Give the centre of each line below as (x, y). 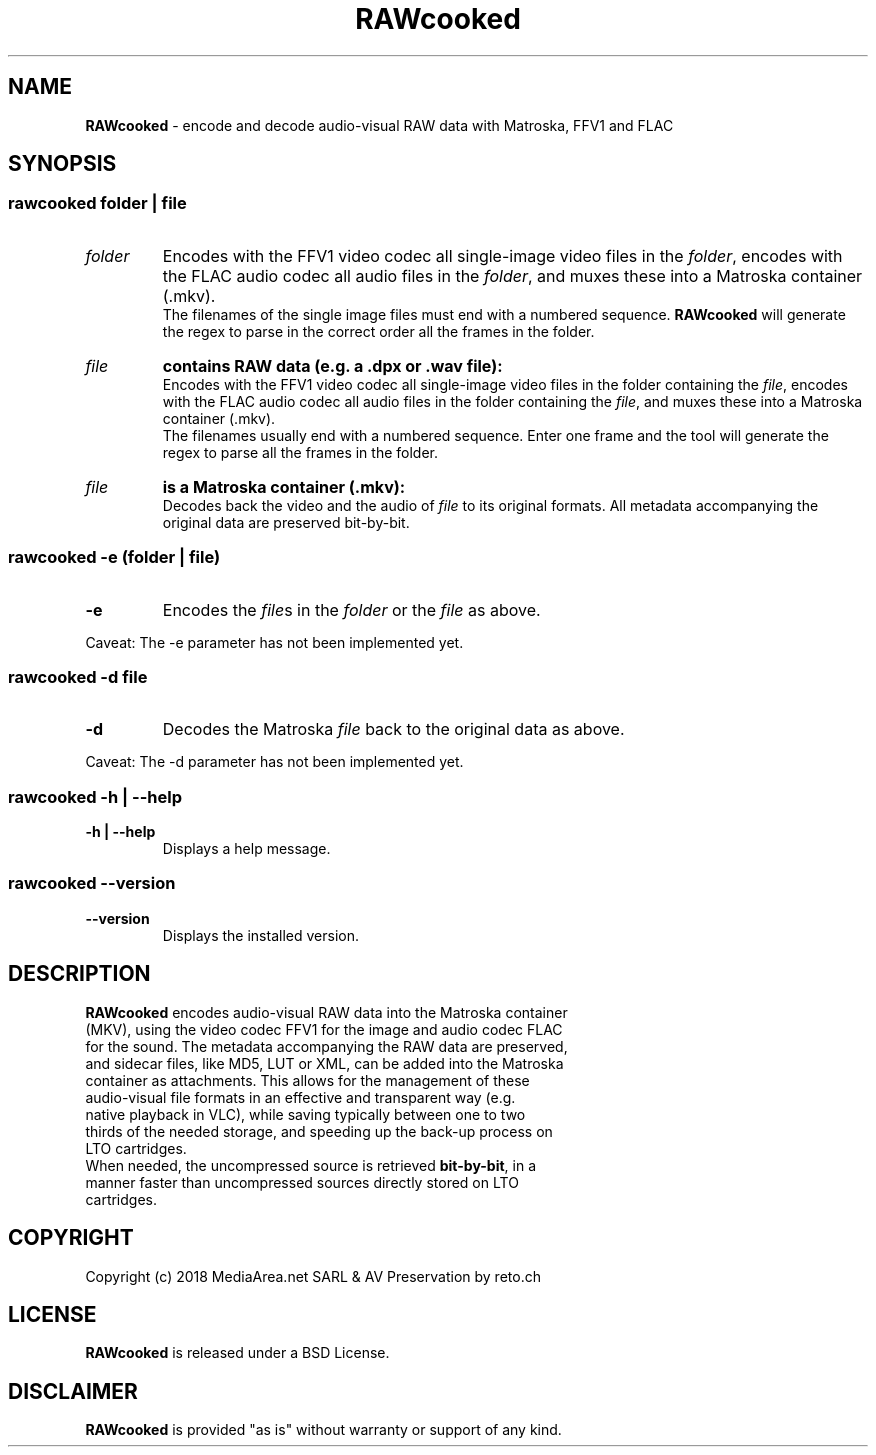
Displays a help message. (246, 849)
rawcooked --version (92, 883)
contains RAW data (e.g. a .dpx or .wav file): (332, 365)
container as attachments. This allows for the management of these (307, 1080)
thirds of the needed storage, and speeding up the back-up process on (319, 1131)
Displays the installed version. (260, 935)
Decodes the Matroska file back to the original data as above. (393, 729)
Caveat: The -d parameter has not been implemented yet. (274, 762)
